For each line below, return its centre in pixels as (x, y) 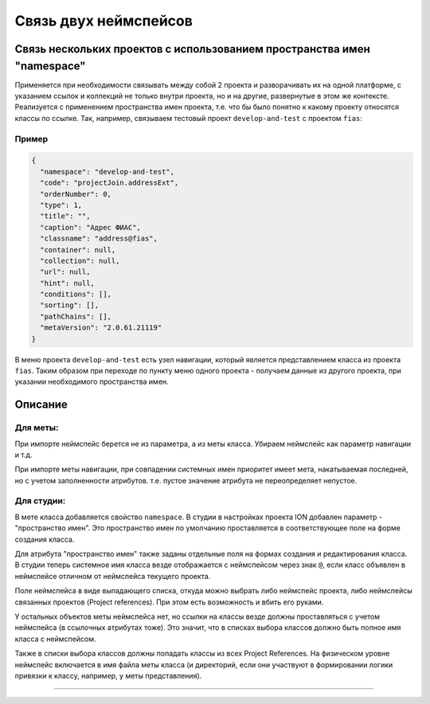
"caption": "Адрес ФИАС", (90, 227)
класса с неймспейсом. (55, 639)
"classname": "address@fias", (99, 239)
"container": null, (78, 250)
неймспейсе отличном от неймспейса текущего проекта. (113, 576)
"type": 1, (61, 205)
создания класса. (45, 539)
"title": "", (65, 216)
